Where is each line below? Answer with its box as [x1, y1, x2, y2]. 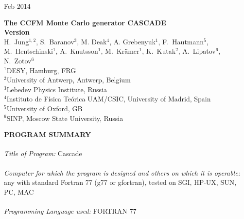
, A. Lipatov [178, 46, 216, 56]
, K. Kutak [142, 46, 176, 56]
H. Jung [4, 36, 29, 46]
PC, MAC [4, 186, 34, 197]
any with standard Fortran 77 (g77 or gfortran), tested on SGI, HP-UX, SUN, [4, 177, 237, 187]
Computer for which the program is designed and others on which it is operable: [4, 167, 240, 178]
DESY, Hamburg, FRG [6, 65, 76, 75]
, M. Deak [77, 36, 107, 46]
